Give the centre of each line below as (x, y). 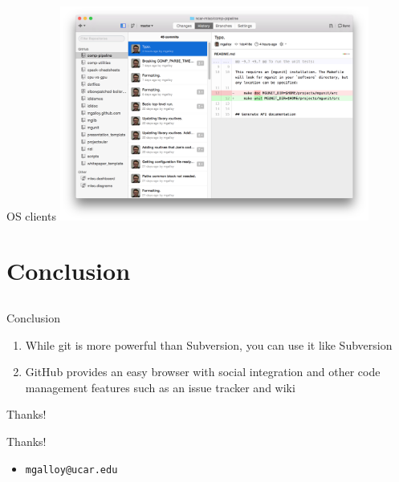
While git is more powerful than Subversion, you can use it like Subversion (209, 344)
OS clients (31, 215)
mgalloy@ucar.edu (71, 470)
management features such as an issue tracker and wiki (160, 387)
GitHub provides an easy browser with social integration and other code (203, 372)
